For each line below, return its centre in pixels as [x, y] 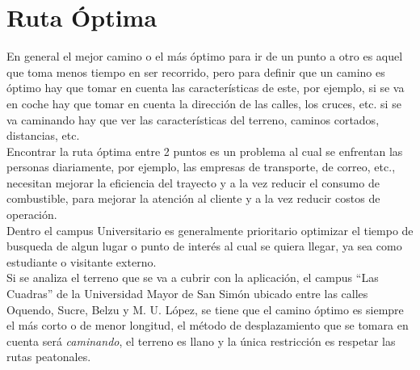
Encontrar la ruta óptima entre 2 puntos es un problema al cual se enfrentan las [205, 151]
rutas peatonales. [49, 357]
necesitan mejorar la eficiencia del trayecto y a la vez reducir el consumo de [193, 182]
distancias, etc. [43, 135]
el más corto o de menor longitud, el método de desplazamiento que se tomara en [208, 325]
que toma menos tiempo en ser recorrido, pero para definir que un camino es [196, 71]
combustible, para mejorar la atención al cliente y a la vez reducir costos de [193, 198]
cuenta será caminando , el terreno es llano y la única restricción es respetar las [201, 341]
